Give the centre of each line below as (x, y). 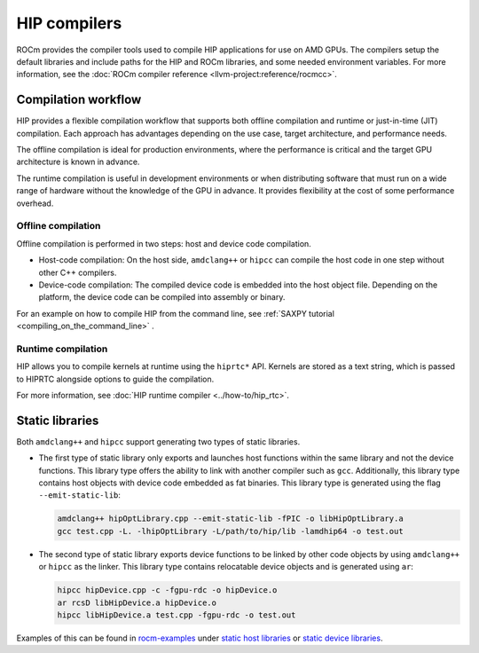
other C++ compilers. (78, 272)
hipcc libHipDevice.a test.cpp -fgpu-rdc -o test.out (177, 615)
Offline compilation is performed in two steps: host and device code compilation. (164, 243)
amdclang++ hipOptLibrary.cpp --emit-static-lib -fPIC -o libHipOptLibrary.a (230, 519)
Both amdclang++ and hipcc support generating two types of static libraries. (158, 441)
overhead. (35, 203)
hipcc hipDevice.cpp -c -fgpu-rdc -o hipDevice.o (167, 590)
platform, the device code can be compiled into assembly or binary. (162, 297)
